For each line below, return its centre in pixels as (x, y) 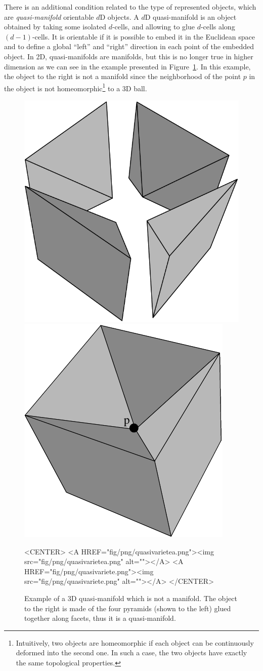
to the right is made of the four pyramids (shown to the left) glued (128, 608)
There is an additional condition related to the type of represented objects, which (130, 7)
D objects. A (119, 16)
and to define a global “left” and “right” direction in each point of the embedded (129, 46)
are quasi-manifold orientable (49, 16)
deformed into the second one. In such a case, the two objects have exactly (131, 653)
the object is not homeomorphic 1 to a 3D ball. (76, 87)
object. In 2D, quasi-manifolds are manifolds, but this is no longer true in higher (129, 56)
